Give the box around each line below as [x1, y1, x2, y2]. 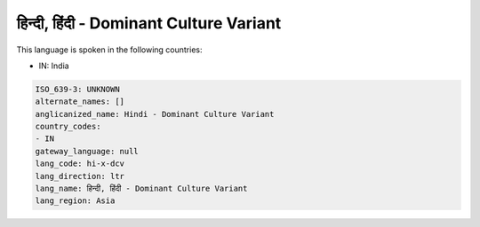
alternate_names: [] [35, 97, 124, 106]
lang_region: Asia [35, 196, 116, 206]
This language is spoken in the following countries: [16, 44, 203, 55]
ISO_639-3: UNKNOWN [35, 84, 120, 94]
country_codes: [35, 121, 101, 132]
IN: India [38, 60, 70, 71]
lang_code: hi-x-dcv [35, 159, 124, 168]
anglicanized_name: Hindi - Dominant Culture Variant [35, 109, 275, 119]
